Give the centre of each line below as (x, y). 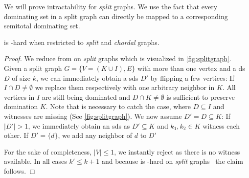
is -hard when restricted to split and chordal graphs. (82, 42)
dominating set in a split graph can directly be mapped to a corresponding (116, 16)
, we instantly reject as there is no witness (177, 151)
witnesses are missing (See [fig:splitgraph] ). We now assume (93, 116)
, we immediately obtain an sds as (79, 125)
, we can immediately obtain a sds (87, 78)
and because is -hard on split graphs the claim (172, 161)
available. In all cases (35, 161)
